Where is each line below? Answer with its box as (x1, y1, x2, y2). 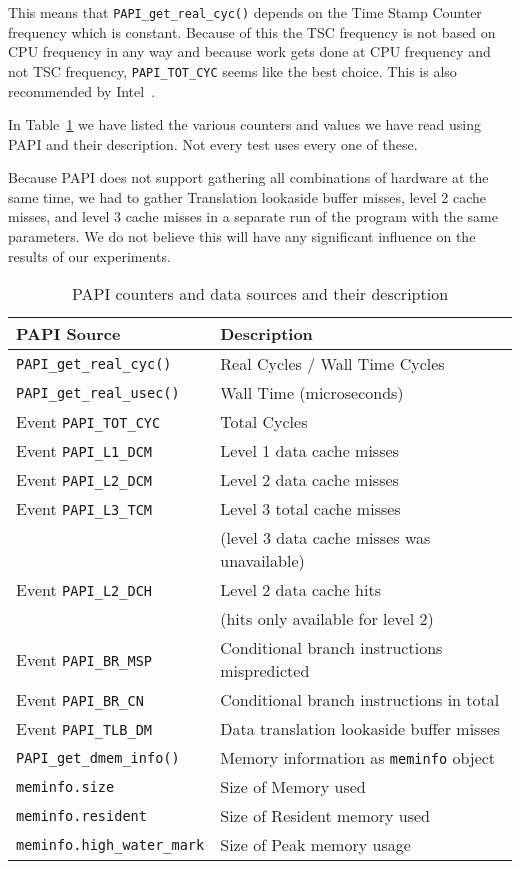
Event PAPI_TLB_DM (16, 717, 153, 741)
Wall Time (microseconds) (220, 381, 404, 405)
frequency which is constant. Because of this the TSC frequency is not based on (8, 21, 496, 42)
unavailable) (220, 549, 305, 573)
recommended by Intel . (8, 80, 156, 101)
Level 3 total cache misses (220, 497, 401, 521)
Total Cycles (220, 410, 308, 434)
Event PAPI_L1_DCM (16, 439, 153, 463)
